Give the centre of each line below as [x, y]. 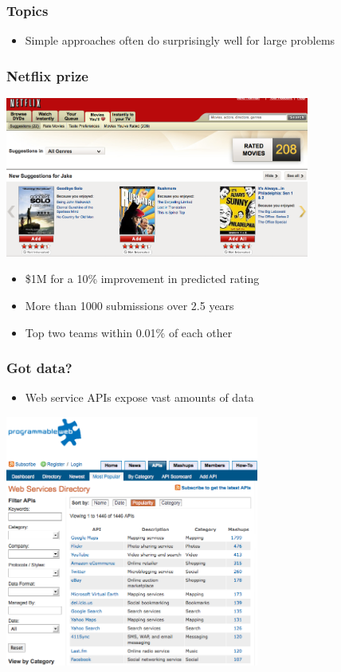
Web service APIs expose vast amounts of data [139, 397]
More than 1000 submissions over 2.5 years [129, 305]
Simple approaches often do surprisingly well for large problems [180, 40]
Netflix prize [47, 75]
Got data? [39, 368]
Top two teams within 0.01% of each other [129, 332]
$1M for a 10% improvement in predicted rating [142, 279]
